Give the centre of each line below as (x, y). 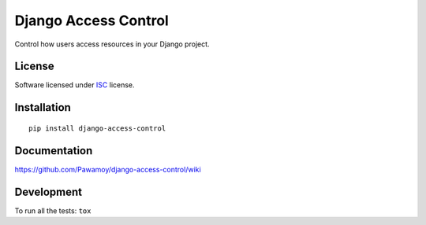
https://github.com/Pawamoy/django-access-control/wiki (108, 169)
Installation (43, 107)
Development (49, 192)
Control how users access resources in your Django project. (112, 44)
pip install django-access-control (97, 128)
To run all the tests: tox (53, 210)
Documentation (54, 151)
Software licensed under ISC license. (75, 85)
